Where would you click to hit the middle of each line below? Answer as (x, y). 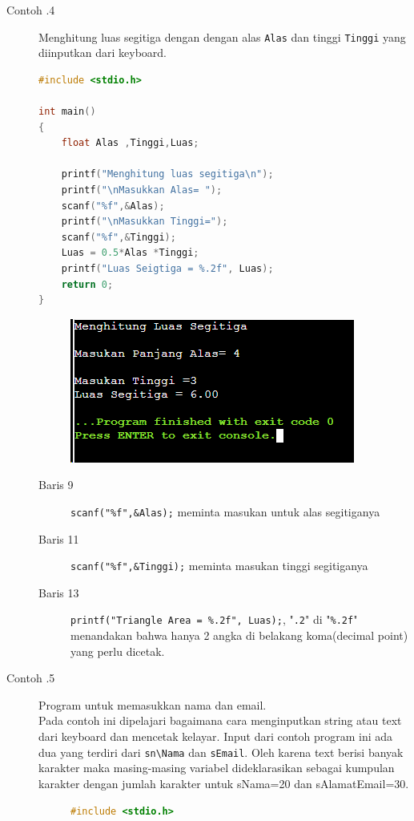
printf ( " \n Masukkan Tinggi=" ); (145, 222)
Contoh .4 (31, 10)
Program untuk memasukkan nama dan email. (153, 704)
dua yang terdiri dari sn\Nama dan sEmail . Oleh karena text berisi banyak (221, 752)
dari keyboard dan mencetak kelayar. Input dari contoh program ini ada (216, 736)
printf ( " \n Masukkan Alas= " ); (142, 190)
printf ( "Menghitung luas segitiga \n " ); (167, 174)
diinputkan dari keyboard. (102, 53)
